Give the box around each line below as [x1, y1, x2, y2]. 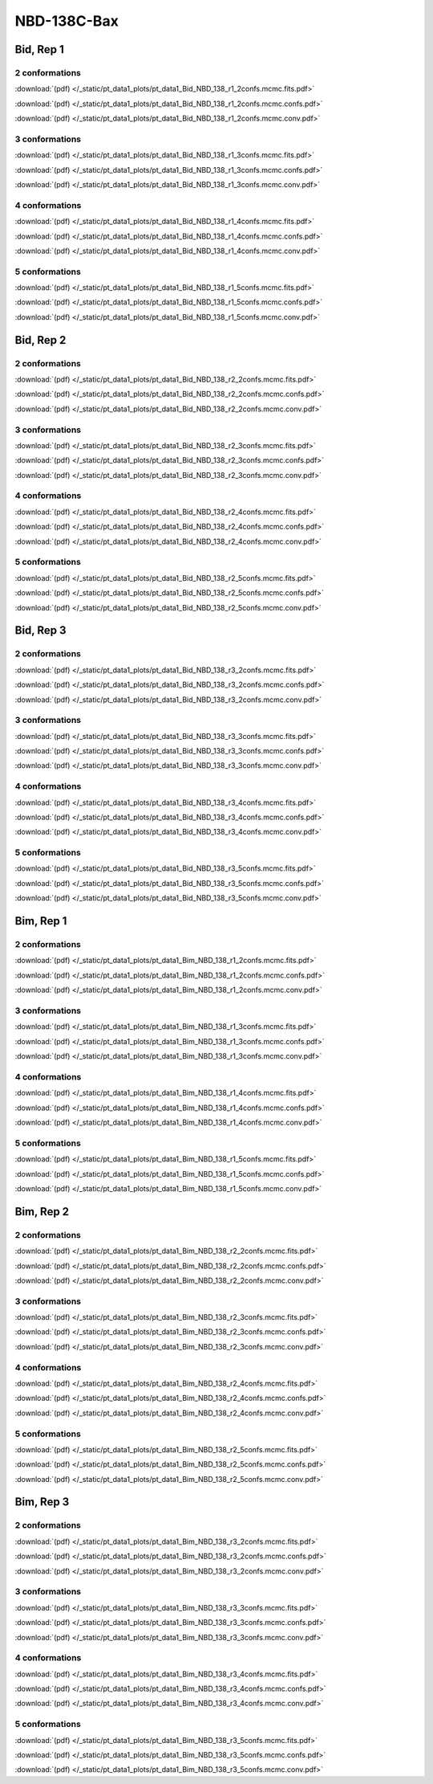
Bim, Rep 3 [14, 1495, 70, 1509]
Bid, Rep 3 [14, 623, 67, 638]
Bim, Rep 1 [14, 914, 67, 928]
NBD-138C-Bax [14, 12, 119, 30]
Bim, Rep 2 [14, 1205, 70, 1219]
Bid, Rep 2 [14, 333, 67, 347]
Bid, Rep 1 [14, 43, 64, 56]
